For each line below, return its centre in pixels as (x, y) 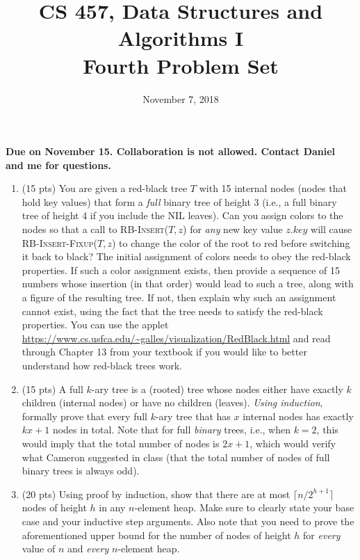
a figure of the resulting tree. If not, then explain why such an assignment (179, 297)
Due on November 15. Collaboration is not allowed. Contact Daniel (171, 151)
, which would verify (293, 443)
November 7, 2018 (181, 98)
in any (112, 507)
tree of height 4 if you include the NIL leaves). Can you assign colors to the (182, 215)
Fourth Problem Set (181, 65)
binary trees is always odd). (81, 471)
